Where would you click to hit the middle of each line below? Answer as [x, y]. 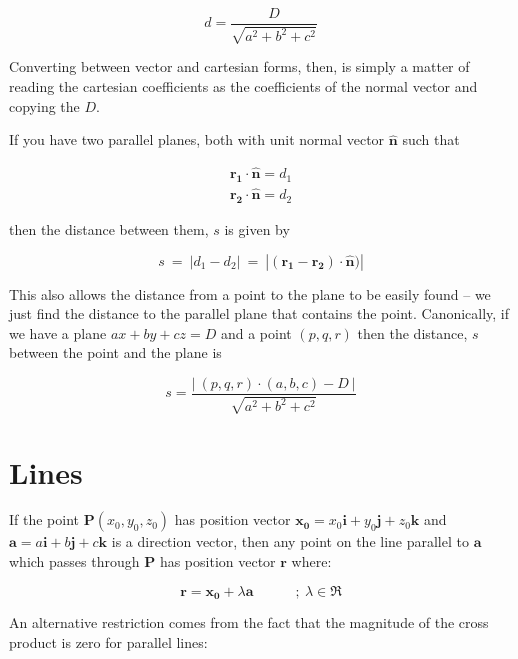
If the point [44, 519]
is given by [257, 228]
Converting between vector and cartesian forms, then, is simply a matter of [239, 66]
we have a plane [58, 332]
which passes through [74, 561]
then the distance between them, [109, 228]
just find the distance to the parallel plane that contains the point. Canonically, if [259, 313]
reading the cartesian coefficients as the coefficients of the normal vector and [243, 86]
